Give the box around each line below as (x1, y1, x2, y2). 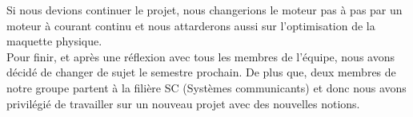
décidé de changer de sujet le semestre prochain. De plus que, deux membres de (6, 64, 396, 80)
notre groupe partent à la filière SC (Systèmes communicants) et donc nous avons (6, 79, 407, 96)
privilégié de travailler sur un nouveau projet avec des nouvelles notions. (6, 95, 360, 111)
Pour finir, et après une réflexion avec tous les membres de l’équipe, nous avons (6, 48, 395, 64)
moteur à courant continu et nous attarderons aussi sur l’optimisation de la (6, 17, 375, 33)
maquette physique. (6, 33, 102, 49)
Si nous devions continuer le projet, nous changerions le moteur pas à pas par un (6, 2, 403, 18)
